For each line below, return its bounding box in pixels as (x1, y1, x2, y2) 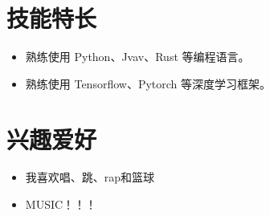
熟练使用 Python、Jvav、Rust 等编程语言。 (25, 48, 250, 65)
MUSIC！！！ (25, 196, 97, 213)
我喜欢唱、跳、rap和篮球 (25, 169, 155, 185)
